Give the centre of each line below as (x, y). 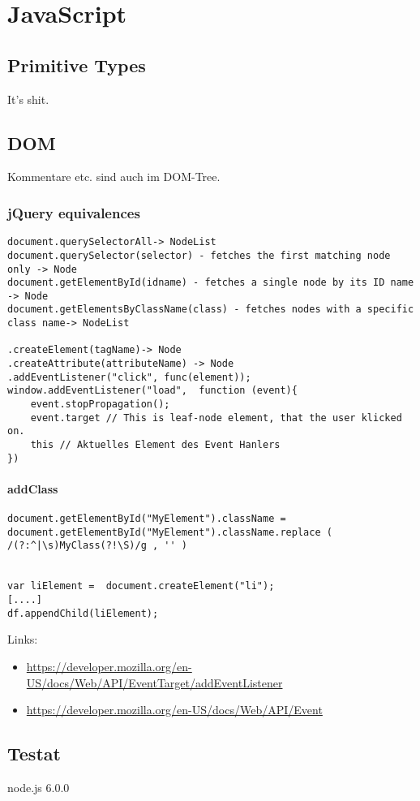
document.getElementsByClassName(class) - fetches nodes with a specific (211, 310)
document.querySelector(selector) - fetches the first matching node (199, 255)
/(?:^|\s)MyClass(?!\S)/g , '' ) (97, 546)
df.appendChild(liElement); (83, 613)
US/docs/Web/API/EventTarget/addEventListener (154, 682)
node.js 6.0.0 (39, 787)
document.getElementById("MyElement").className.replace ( (170, 532)
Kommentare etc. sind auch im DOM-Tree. (114, 177)
